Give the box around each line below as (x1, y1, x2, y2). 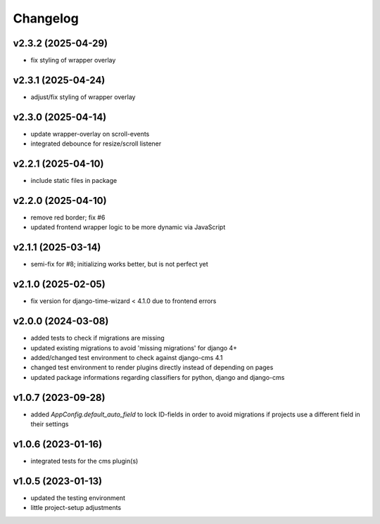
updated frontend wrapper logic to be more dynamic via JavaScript (30, 223, 226, 231)
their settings (30, 420, 69, 428)
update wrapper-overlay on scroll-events (30, 129, 150, 138)
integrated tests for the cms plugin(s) (30, 456, 139, 465)
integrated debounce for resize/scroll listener (30, 139, 162, 148)
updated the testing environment (30, 493, 126, 502)
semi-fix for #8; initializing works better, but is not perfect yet (30, 260, 209, 269)
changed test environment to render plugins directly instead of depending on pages (30, 363, 274, 372)
